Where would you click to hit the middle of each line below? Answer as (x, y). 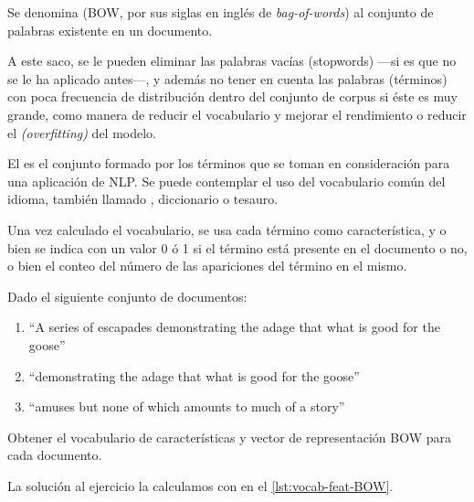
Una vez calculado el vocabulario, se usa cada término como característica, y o (227, 229)
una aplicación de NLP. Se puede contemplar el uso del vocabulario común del (226, 181)
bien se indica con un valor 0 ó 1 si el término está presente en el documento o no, (237, 247)
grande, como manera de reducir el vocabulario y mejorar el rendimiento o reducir (237, 114)
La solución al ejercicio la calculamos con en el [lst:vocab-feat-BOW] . (200, 485)
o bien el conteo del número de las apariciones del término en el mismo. (207, 266)
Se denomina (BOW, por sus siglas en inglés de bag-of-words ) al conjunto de (221, 12)
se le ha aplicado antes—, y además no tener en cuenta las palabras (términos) (227, 78)
